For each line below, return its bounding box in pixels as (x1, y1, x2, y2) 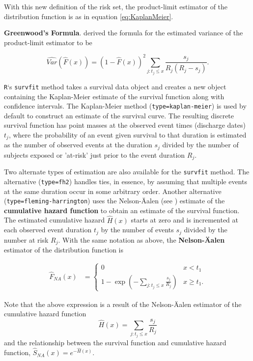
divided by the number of (162, 139, 239, 150)
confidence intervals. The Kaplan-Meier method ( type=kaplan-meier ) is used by (4, 101, 247, 111)
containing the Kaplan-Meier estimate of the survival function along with (4, 91, 225, 101)
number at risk (4, 234, 49, 245)
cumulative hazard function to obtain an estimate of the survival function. (4, 205, 240, 215)
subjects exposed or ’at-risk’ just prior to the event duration (4, 149, 185, 160)
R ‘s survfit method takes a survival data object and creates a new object (4, 81, 226, 91)
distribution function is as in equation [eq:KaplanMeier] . (4, 11, 173, 21)
